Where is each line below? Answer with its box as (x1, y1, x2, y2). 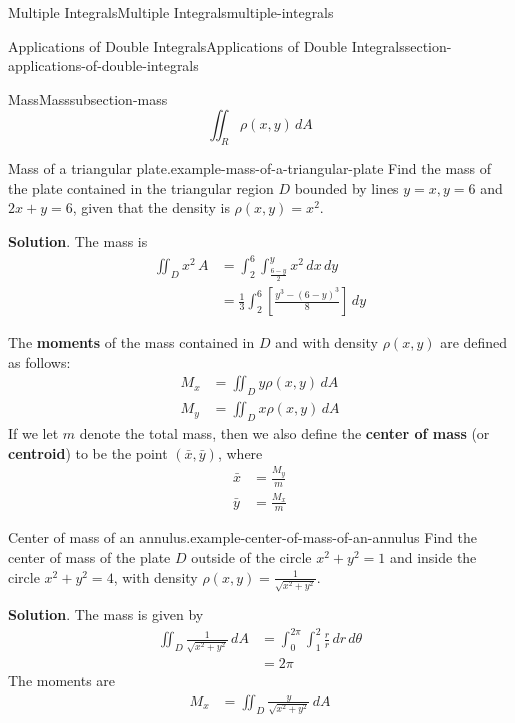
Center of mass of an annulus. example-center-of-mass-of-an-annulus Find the (8, 527, 477, 548)
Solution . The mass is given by (8, 604, 204, 625)
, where (217, 442, 263, 463)
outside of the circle (191, 547, 312, 568)
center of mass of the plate (8, 547, 171, 568)
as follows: (8, 351, 71, 372)
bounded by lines (294, 177, 399, 198)
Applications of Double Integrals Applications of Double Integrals (8, 35, 405, 56)
